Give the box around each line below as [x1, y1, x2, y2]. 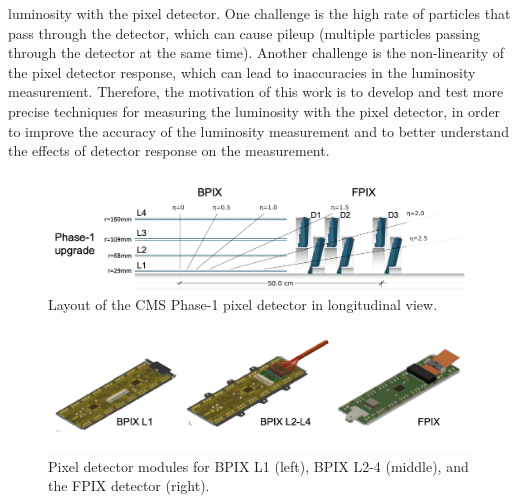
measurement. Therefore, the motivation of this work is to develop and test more [8, 81, 504, 102]
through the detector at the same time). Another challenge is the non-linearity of [8, 42, 505, 63]
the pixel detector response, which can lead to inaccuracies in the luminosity [8, 61, 476, 82]
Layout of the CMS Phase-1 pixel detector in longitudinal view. [48, 293, 438, 314]
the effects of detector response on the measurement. [8, 140, 330, 161]
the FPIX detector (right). [48, 475, 210, 496]
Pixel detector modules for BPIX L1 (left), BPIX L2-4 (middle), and [48, 455, 469, 476]
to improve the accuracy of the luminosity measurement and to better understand [8, 120, 509, 141]
